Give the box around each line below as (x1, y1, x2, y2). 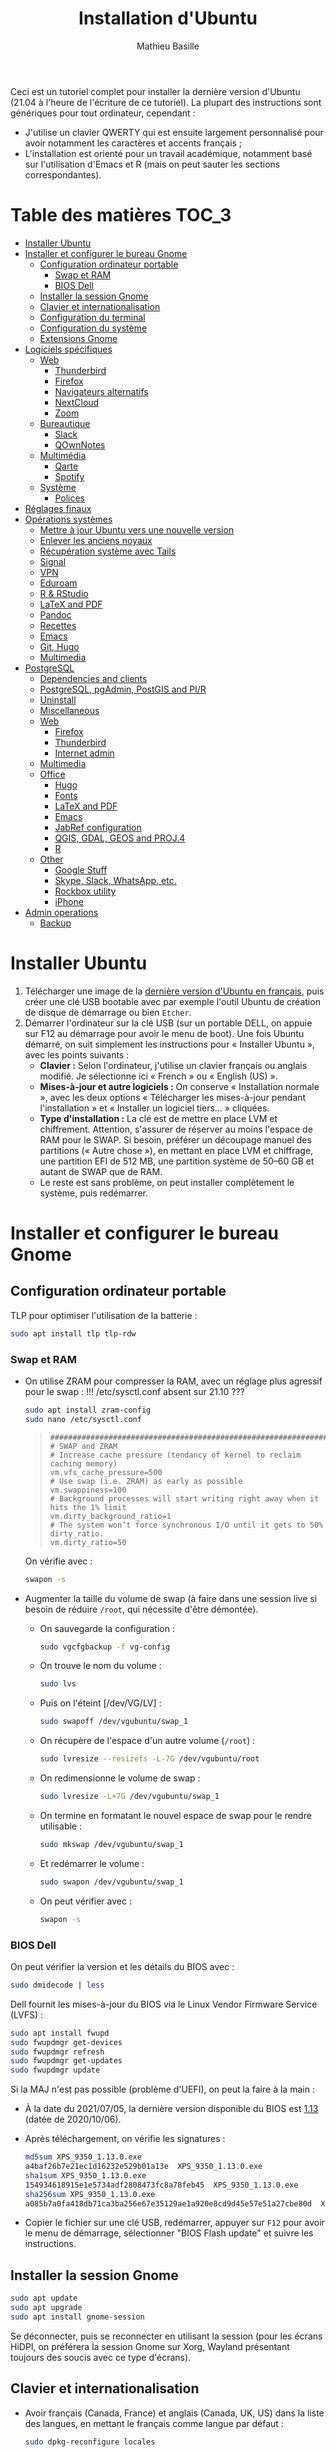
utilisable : (39, 1820, 82, 1832)
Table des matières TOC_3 (10, 204, 232, 227)
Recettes (39, 619, 77, 631)
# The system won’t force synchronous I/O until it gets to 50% (49, 1520, 324, 1530)
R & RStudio (39, 587, 89, 599)
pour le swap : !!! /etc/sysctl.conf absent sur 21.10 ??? (24, 1385, 245, 1397)
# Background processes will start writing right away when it (49, 1493, 320, 1504)
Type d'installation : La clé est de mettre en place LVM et (39, 1112, 278, 1124)
